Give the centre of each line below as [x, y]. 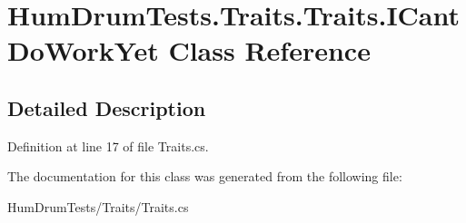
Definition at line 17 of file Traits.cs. [108, 145]
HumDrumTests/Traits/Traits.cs [98, 206]
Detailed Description [107, 107]
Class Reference [269, 50]
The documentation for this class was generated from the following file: [205, 176]
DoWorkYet [83, 50]
